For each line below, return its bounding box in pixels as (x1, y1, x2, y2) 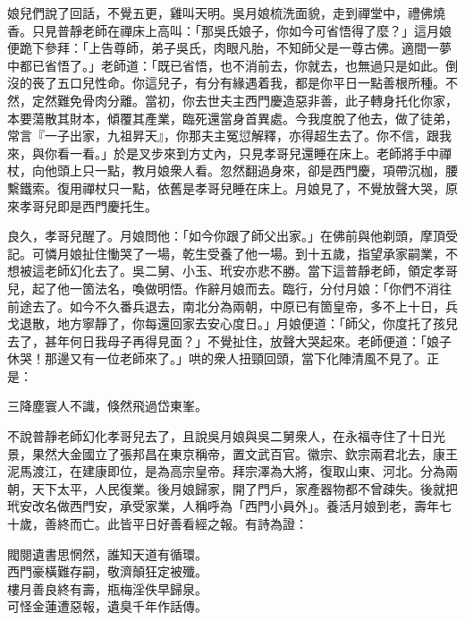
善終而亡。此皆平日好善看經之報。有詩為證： (44, 515, 308, 533)
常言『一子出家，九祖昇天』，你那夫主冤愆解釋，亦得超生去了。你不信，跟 (7, 126, 439, 145)
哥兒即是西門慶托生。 (31, 196, 157, 215)
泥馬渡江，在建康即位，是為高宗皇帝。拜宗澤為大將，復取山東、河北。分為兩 (7, 462, 458, 481)
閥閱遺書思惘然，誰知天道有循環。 (7, 544, 207, 563)
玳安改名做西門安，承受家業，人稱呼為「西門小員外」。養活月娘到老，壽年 (7, 497, 439, 515)
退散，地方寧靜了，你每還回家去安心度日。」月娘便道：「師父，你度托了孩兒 (19, 314, 458, 333)
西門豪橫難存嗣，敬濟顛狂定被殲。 (7, 562, 207, 581)
